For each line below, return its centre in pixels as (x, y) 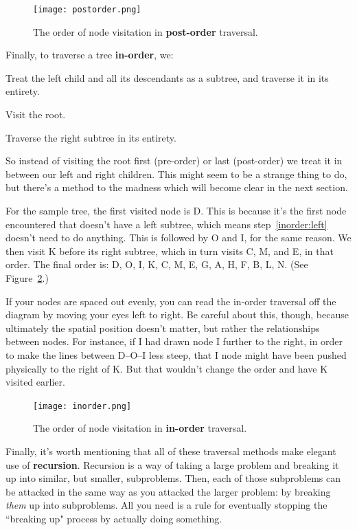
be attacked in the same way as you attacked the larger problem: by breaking (168, 491)
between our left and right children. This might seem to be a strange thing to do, (176, 174)
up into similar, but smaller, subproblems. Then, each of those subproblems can (173, 478)
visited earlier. (35, 382)
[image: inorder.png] (82, 406)
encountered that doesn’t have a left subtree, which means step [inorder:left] (166, 224)
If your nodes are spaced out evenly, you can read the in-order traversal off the (171, 301)
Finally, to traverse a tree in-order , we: (90, 55)
